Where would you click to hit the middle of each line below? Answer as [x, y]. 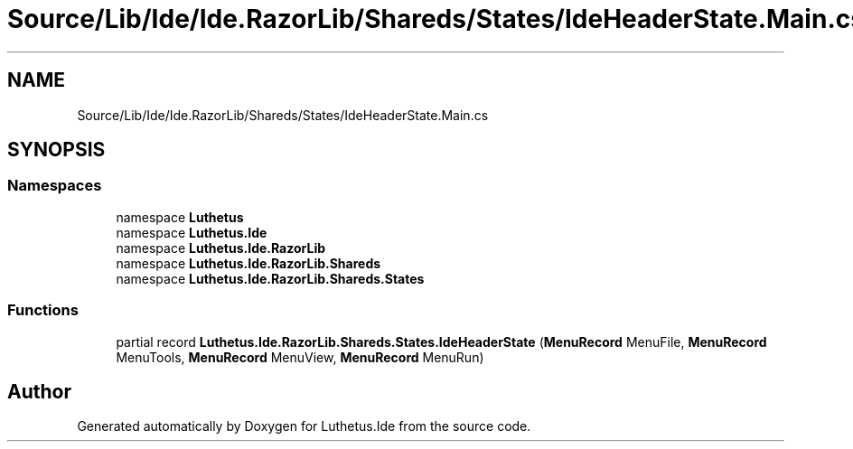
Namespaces [55, 186]
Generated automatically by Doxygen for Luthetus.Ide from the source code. [304, 426]
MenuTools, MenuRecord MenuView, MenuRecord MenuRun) [300, 357]
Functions [43, 310]
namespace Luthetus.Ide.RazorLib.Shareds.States [270, 278]
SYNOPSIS [56, 150]
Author [39, 391]
